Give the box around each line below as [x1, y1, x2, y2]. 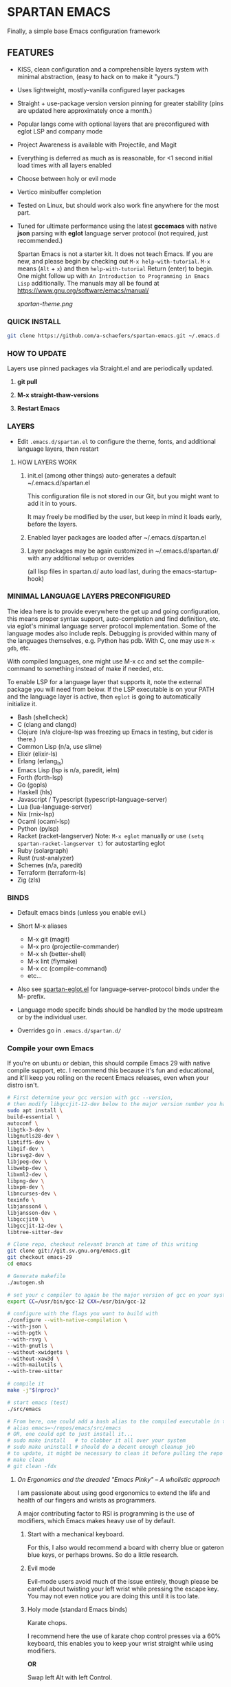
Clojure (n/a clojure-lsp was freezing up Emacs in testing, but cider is [16, 728, 213, 736]
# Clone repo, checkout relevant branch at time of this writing [7, 1241, 198, 1248]
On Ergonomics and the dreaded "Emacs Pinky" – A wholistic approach [16, 1475, 221, 1483]
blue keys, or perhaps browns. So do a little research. [27, 1550, 179, 1559]
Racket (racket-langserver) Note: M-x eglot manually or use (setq [16, 831, 204, 840]
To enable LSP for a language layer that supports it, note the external [7, 677, 202, 686]
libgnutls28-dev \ [7, 1133, 60, 1140]
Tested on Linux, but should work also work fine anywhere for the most [16, 201, 219, 209]
